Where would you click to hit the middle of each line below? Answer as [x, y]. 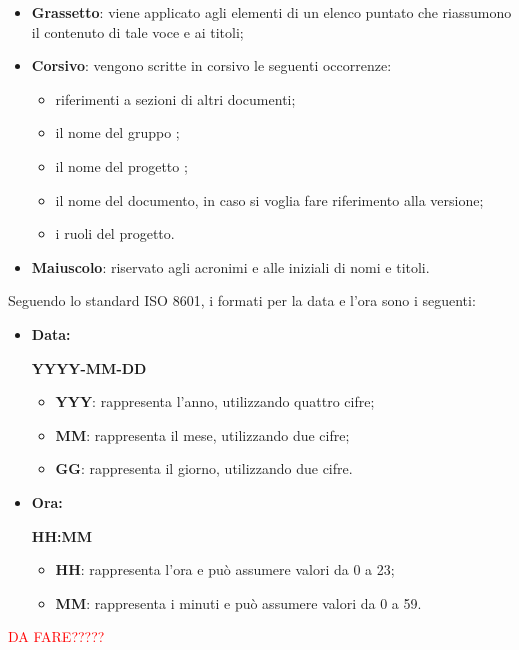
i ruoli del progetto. [115, 233]
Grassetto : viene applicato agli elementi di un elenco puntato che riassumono [271, 12]
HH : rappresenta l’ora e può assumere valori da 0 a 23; [225, 569]
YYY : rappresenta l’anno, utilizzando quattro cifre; [215, 401]
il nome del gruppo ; [117, 132]
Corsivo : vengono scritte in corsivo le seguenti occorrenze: [211, 65]
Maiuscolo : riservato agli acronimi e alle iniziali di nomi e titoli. [230, 266]
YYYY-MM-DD [89, 367]
